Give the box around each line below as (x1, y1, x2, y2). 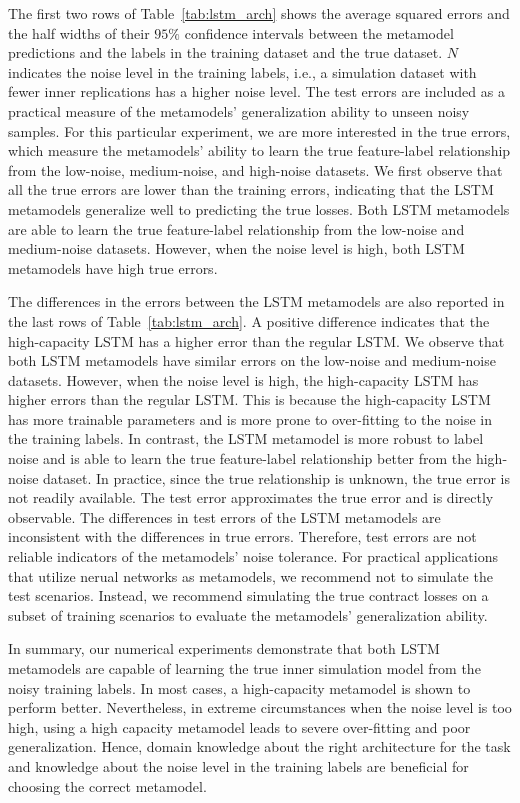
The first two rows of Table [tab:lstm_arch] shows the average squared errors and (8, 3, 510, 23)
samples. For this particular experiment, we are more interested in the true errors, (8, 120, 511, 141)
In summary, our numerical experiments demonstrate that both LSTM (8, 638, 440, 659)
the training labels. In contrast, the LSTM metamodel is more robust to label (8, 428, 484, 449)
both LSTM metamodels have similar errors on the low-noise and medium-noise (8, 350, 496, 371)
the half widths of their (8, 22, 150, 43)
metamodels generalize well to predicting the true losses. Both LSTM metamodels (8, 198, 510, 219)
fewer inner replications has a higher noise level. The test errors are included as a (8, 81, 505, 102)
